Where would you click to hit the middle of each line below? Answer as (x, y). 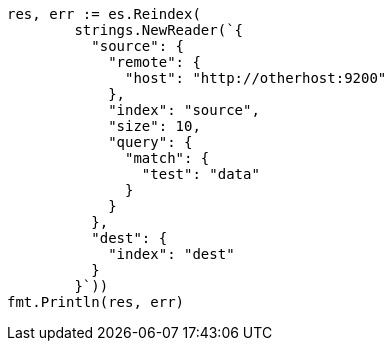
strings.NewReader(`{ (159, 30)
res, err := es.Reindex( (104, 14)
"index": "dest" (171, 254)
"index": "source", (184, 110)
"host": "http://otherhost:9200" (256, 78)
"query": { (150, 142)
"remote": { (154, 62)
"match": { (167, 158)
